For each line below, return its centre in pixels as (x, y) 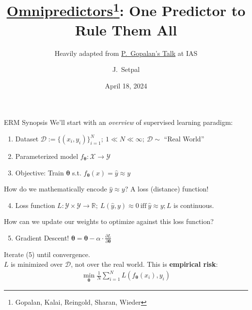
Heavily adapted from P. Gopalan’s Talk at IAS (126, 53)
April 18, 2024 (126, 85)
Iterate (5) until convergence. (47, 254)
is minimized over (37, 264)
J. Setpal (126, 69)
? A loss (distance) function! (167, 189)
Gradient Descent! (42, 237)
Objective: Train (39, 172)
